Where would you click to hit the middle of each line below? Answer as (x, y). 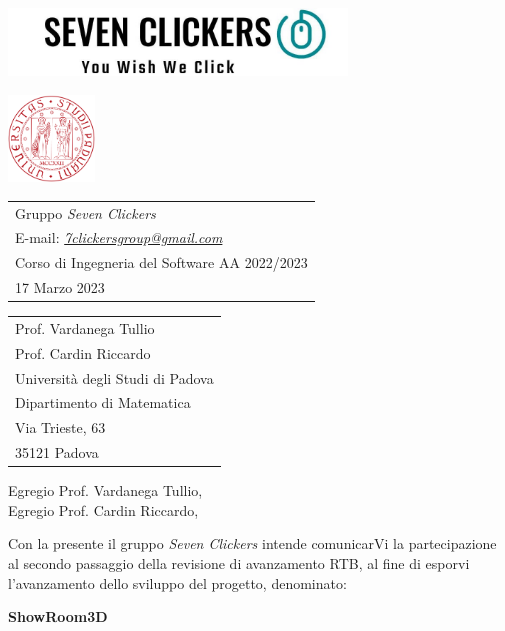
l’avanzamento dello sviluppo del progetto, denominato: (177, 582)
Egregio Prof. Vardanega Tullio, (105, 490)
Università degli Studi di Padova (114, 377)
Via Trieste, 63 (60, 427)
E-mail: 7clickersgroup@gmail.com (119, 237)
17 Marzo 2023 (60, 287)
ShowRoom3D (58, 616)
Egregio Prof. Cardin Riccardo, (103, 509)
